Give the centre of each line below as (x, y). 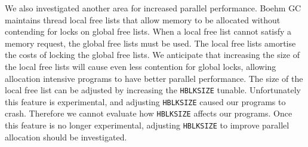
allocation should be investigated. (66, 137)
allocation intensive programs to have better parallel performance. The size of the (154, 78)
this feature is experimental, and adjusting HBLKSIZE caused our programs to (145, 101)
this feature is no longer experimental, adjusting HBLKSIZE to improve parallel (147, 125)
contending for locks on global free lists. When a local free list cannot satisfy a (148, 31)
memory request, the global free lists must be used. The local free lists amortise (150, 43)
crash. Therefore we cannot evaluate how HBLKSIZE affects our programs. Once (149, 113)
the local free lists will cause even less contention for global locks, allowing (141, 66)
